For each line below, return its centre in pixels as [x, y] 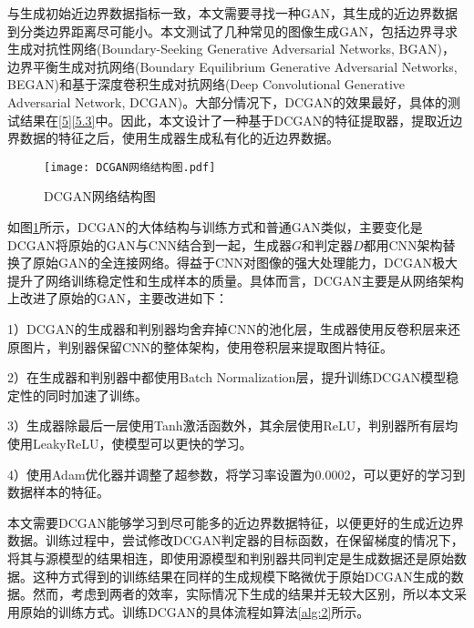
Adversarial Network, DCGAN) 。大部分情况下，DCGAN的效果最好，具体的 [228, 101]
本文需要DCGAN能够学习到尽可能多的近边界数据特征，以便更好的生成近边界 [236, 522]
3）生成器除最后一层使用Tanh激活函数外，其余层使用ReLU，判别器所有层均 [233, 425]
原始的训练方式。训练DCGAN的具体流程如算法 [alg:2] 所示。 [195, 611]
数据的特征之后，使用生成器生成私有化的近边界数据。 [179, 138]
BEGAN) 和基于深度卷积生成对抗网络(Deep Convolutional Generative [206, 84]
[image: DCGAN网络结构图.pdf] [130, 167]
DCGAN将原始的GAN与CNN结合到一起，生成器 [149, 244]
